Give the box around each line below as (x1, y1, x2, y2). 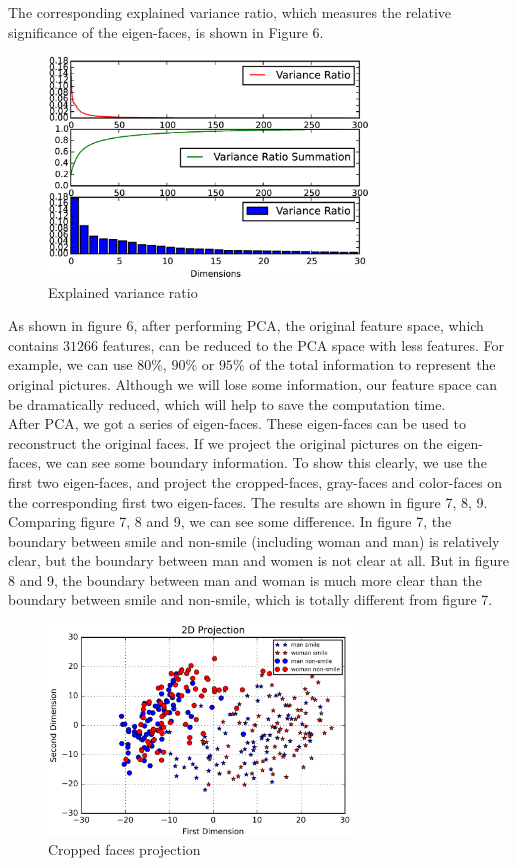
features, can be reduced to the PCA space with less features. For (102, 334, 505, 355)
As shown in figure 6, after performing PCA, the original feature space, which (8, 315, 484, 336)
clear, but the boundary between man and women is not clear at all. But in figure (8, 550, 509, 571)
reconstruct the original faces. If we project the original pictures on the (8, 432, 443, 453)
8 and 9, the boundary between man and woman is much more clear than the (8, 569, 482, 590)
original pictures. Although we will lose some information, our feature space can (8, 373, 497, 394)
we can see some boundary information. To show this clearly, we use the (45, 452, 487, 473)
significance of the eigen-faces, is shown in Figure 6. (8, 21, 324, 42)
